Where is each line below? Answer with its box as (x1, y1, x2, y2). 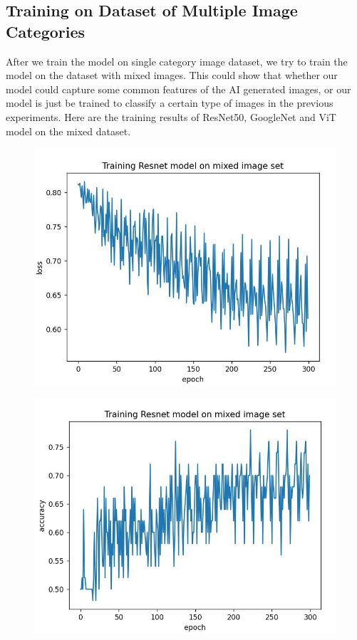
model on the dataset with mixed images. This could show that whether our (6, 68, 338, 83)
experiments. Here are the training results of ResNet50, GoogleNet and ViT (6, 109, 336, 124)
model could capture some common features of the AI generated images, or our (6, 81, 351, 96)
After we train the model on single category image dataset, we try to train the (6, 53, 348, 68)
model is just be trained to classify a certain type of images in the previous (6, 95, 333, 110)
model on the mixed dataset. (6, 123, 131, 138)
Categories (6, 20, 86, 42)
